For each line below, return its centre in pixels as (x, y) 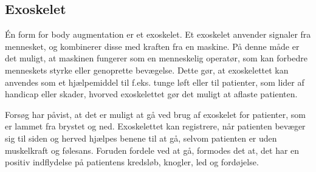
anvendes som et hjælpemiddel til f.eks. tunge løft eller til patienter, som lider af (155, 82)
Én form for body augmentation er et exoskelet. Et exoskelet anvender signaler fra (158, 34)
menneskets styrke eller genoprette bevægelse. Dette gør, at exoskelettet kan (147, 70)
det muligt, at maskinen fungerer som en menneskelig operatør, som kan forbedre (156, 58)
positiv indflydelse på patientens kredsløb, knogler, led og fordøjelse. (132, 162)
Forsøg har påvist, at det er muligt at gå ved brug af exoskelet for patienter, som (155, 114)
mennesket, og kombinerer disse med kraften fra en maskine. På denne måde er (152, 46)
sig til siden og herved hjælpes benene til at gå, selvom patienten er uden (141, 138)
